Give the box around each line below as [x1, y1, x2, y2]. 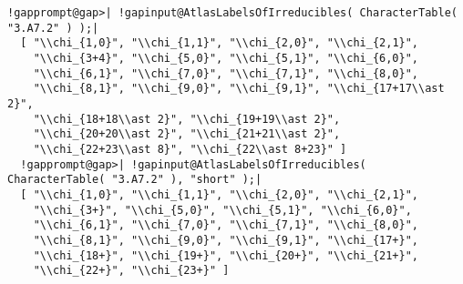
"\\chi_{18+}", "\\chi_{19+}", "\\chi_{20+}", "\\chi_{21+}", [33, 248, 419, 262]
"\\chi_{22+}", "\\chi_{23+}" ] [33, 264, 230, 278]
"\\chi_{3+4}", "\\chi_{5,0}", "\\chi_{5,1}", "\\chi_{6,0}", [33, 51, 419, 65]
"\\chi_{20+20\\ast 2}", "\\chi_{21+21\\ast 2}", [33, 127, 341, 141]
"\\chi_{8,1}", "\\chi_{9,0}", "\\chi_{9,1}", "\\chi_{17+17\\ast [33, 82, 445, 96]
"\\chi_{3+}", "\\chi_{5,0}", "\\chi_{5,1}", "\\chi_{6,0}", [33, 203, 412, 217]
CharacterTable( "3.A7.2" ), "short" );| [7, 173, 262, 187]
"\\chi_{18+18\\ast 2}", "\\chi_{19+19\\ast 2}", [33, 112, 341, 126]
